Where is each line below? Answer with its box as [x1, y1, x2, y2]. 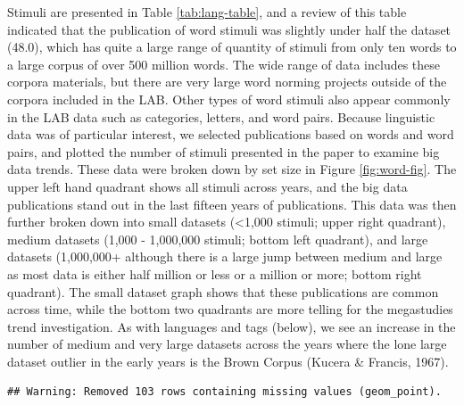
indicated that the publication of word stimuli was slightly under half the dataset [7, 20, 452, 38]
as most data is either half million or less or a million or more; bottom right [7, 264, 422, 283]
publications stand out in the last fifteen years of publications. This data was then [7, 194, 457, 213]
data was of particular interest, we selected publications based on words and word [7, 125, 454, 144]
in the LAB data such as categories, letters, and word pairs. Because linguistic [7, 107, 435, 126]
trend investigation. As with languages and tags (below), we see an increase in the [7, 317, 456, 335]
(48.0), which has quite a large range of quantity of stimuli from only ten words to [7, 37, 457, 56]
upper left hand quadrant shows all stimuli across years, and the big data [7, 177, 408, 195]
